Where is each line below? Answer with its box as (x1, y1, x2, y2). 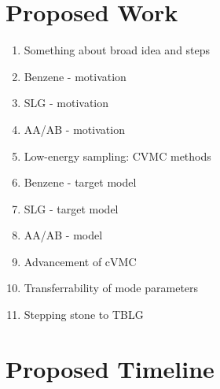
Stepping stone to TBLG (24, 306, 144, 323)
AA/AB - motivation (24, 120, 125, 137)
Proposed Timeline (5, 352, 214, 384)
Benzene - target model (24, 174, 137, 191)
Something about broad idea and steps (24, 42, 211, 58)
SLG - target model (24, 200, 119, 217)
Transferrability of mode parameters (24, 280, 199, 296)
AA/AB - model (24, 227, 103, 243)
